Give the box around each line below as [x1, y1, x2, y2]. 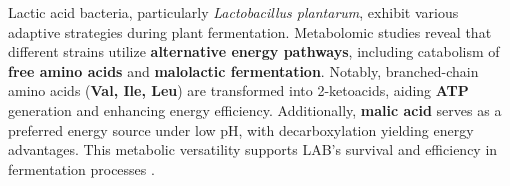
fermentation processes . [8, 158, 155, 179]
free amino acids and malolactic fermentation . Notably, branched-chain [8, 60, 479, 81]
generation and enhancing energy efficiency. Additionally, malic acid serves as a [8, 99, 502, 120]
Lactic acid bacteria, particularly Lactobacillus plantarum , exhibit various [8, 2, 459, 22]
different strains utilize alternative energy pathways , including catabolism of [8, 41, 500, 62]
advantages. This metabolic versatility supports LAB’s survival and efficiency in [8, 139, 498, 160]
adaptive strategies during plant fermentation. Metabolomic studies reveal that [8, 21, 492, 42]
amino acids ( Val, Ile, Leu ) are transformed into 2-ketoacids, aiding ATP [8, 80, 469, 101]
